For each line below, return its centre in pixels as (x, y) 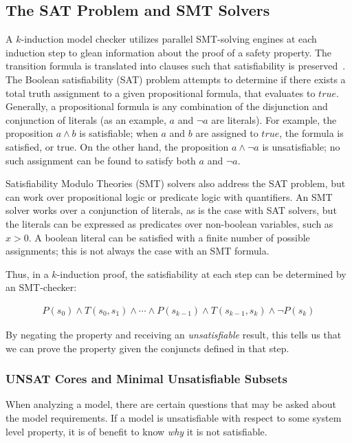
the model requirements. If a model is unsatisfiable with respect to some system (174, 417)
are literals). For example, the (274, 119)
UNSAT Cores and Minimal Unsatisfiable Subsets (146, 379)
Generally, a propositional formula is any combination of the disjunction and (167, 106)
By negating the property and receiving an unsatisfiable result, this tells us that (174, 334)
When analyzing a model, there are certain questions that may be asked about (171, 404)
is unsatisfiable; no (301, 146)
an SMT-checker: (41, 287)
